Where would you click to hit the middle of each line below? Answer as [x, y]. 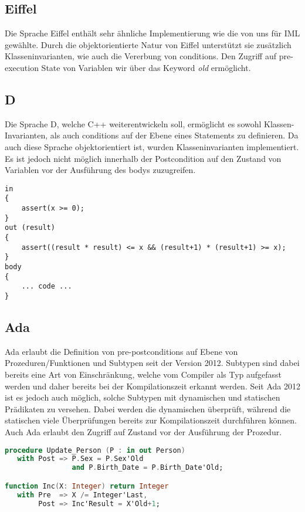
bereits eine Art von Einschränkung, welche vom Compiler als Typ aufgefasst [143, 374]
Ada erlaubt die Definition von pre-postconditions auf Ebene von [121, 351]
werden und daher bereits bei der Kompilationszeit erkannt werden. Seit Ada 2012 [153, 386]
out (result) [30, 228]
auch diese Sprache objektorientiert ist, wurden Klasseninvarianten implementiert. [152, 146]
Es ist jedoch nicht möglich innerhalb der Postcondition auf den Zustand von [143, 158]
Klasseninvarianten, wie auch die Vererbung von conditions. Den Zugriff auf [141, 56]
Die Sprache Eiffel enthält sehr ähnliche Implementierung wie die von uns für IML [152, 33]
